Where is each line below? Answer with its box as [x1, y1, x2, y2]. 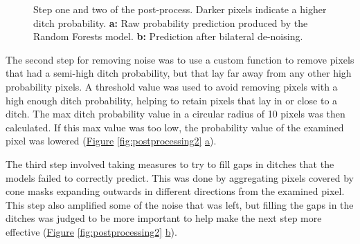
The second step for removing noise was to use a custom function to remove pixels [6, 52, 354, 66]
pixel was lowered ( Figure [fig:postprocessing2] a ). [6, 133, 217, 148]
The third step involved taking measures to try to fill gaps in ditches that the [6, 156, 334, 171]
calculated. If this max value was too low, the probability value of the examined [6, 120, 344, 134]
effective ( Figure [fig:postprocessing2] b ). [6, 224, 177, 238]
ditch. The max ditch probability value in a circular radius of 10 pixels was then [6, 106, 345, 121]
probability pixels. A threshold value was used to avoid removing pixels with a [6, 79, 338, 93]
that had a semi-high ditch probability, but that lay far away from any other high [6, 66, 352, 80]
